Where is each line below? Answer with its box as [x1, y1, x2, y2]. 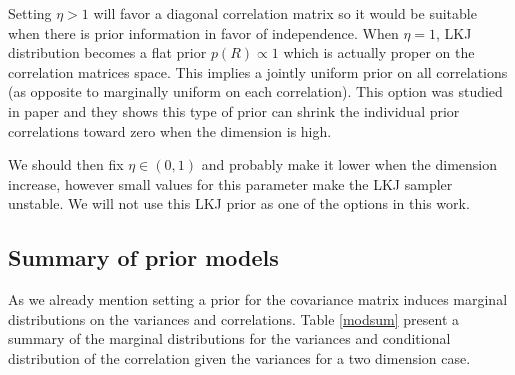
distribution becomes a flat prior [8, 42, 207, 63]
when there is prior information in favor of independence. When [8, 22, 399, 43]
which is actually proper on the [283, 42, 475, 63]
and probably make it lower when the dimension [201, 154, 498, 175]
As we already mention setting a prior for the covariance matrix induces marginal [8, 289, 508, 310]
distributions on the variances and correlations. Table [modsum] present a [8, 308, 460, 329]
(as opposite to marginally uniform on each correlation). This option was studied [8, 81, 503, 102]
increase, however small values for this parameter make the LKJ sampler [8, 173, 453, 194]
